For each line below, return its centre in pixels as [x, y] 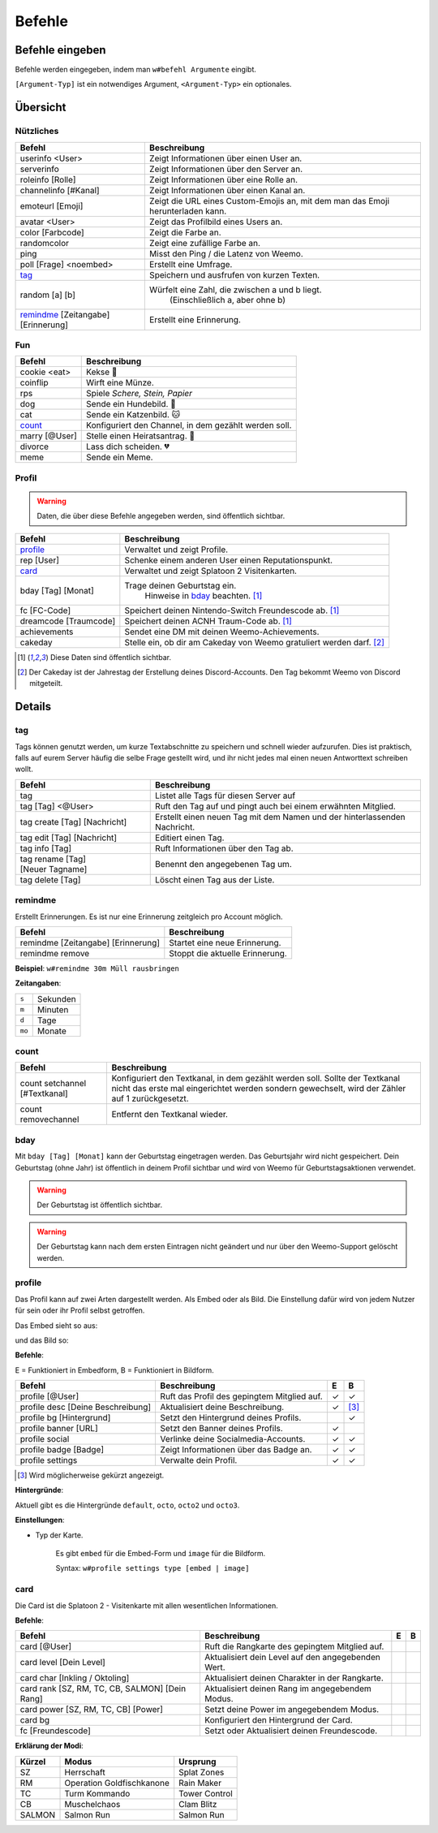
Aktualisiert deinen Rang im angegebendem [288, 1689]
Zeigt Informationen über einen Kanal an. [227, 190]
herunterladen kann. [188, 211]
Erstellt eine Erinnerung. [195, 319]
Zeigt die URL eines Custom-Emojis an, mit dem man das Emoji [269, 201]
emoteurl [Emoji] [52, 205]
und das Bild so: [42, 1340]
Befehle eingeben [60, 50]
